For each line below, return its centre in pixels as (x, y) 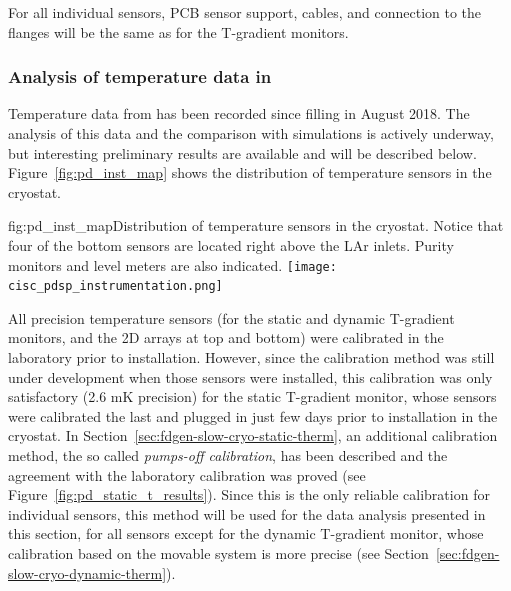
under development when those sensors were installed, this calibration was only (250, 376)
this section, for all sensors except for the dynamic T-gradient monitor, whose (246, 533)
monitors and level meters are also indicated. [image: (172, 264)
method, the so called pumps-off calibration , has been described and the (228, 455)
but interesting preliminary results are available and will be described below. (242, 152)
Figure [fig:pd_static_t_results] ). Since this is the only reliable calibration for (249, 494)
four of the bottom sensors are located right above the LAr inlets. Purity (231, 244)
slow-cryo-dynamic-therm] (87, 572)
